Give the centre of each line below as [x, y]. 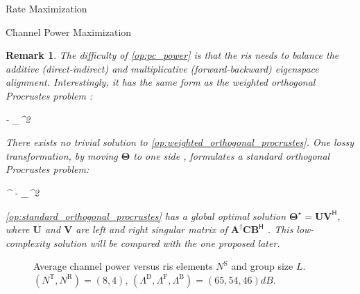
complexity [28, 242]
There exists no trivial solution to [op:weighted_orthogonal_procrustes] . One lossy [180, 142]
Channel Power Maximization [69, 31]
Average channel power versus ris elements [123, 266]
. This [280, 229]
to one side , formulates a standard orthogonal [232, 155]
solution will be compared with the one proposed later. [166, 242]
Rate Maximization [46, 8]
